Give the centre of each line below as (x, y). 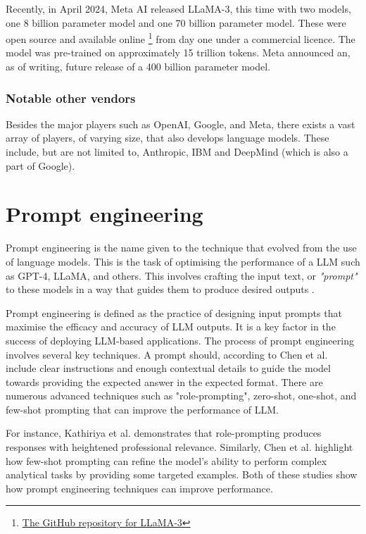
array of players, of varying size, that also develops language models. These (168, 138)
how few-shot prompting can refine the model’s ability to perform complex (166, 460)
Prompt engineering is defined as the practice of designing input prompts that (174, 312)
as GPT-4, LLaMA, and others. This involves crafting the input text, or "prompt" (182, 275)
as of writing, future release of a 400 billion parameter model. (138, 67)
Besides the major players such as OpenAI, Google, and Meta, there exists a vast (181, 124)
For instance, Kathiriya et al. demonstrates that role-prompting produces (164, 433)
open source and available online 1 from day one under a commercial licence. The (181, 38)
